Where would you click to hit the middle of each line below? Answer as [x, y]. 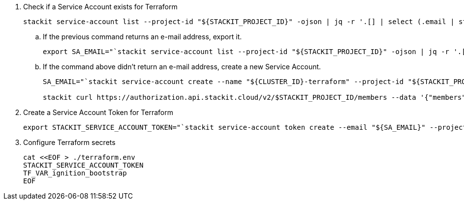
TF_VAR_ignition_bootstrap [75, 173]
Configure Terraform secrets [69, 142]
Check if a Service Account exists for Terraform [100, 7]
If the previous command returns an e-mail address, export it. [142, 37]
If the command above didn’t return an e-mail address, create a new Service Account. [182, 67]
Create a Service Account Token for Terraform [98, 112]
